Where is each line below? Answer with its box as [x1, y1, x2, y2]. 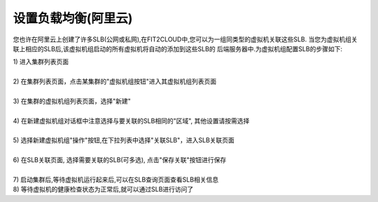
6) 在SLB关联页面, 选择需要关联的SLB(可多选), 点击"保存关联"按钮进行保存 [13, 156, 227, 164]
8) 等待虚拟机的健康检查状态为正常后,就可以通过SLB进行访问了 [13, 185, 194, 194]
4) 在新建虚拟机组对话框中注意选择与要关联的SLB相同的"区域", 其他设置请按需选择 [13, 116, 250, 125]
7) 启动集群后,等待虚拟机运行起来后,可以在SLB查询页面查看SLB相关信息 [13, 175, 219, 184]
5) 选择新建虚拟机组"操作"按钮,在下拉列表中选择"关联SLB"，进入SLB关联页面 [13, 136, 234, 144]
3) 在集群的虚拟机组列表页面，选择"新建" [13, 97, 131, 105]
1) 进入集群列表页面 [13, 58, 69, 66]
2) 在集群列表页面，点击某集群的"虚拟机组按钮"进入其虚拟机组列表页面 [13, 77, 217, 86]
